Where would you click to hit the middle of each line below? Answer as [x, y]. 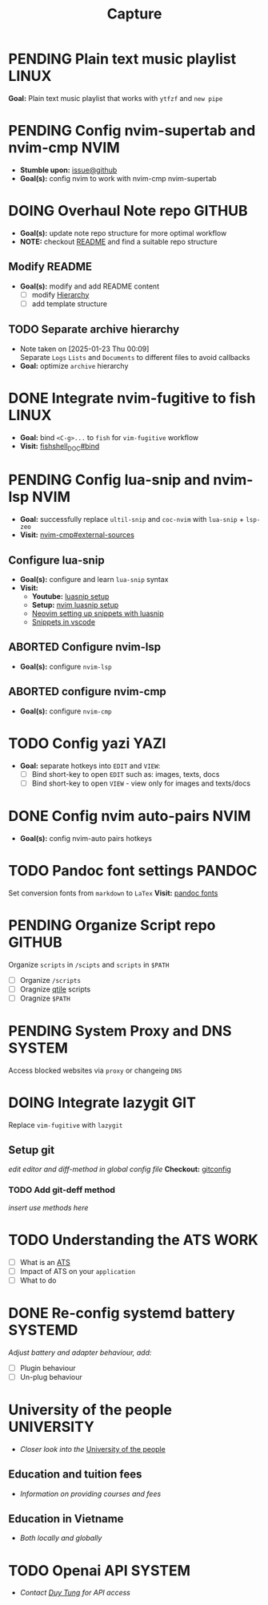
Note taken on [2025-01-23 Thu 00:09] [84, 349]
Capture [134, 14]
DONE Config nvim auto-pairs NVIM [130, 816]
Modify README [50, 267]
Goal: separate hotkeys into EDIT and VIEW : [90, 766]
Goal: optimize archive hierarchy [74, 366]
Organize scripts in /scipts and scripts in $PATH [89, 964]
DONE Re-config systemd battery [122, 1314]
